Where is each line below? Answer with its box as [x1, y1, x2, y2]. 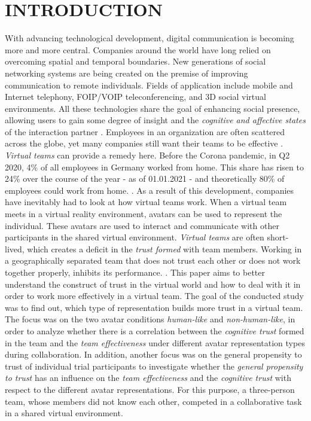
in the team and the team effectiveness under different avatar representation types [5, 336, 305, 349]
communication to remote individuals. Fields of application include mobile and [5, 78, 293, 91]
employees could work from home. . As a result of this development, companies [5, 184, 294, 196]
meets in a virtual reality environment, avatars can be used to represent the [5, 208, 282, 220]
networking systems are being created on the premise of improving [5, 66, 248, 79]
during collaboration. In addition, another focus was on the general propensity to [5, 348, 302, 361]
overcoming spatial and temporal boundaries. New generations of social [5, 55, 266, 68]
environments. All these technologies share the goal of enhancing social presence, [5, 102, 300, 114]
